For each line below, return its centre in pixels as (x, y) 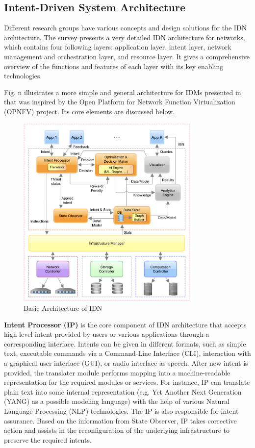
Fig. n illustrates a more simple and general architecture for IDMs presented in (123, 92)
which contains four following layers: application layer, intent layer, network (118, 47)
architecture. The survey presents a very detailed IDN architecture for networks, (125, 37)
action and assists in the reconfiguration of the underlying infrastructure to (117, 430)
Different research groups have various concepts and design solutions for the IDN (126, 28)
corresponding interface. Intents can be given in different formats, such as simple (125, 343)
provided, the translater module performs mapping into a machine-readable (117, 372)
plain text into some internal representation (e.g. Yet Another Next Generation (123, 391)
